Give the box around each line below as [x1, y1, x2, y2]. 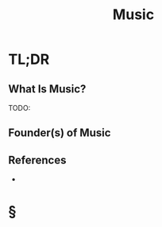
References [8, 153, 67, 166]
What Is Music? [8, 82, 87, 96]
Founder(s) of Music [8, 126, 111, 140]
